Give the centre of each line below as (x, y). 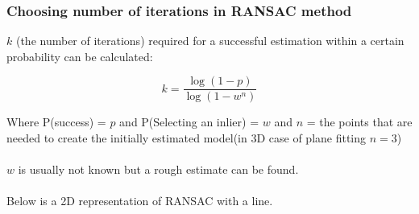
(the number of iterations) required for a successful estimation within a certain (210, 41)
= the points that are (359, 122)
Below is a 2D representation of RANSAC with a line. (140, 201)
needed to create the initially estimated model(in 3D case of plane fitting (187, 138)
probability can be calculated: (80, 56)
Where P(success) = (56, 122)
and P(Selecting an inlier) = (189, 122)
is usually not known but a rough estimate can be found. (158, 169)
